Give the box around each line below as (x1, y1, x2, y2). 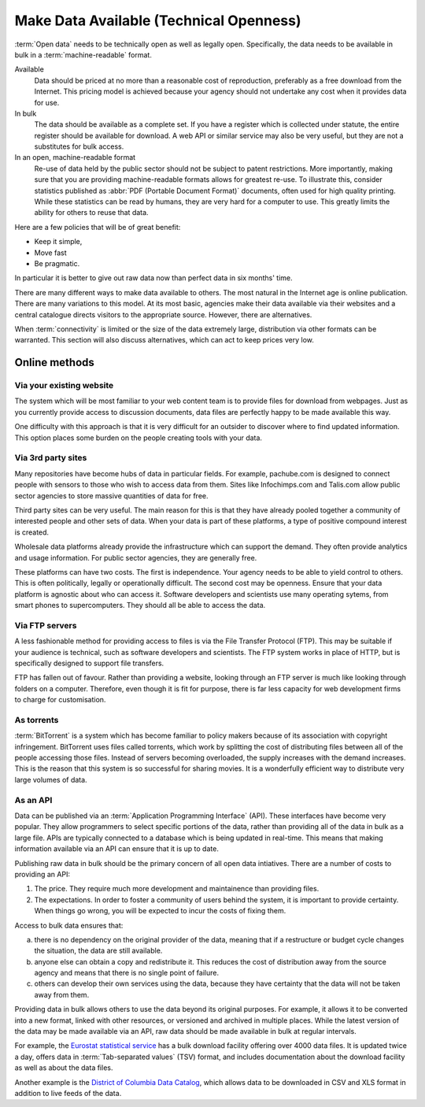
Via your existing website (14, 380, 114, 391)
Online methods (14, 356, 94, 369)
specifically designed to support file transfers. (14, 658, 164, 668)
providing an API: (14, 869, 71, 879)
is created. (14, 528, 50, 537)
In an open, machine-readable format (14, 153, 136, 162)
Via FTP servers (14, 620, 77, 631)
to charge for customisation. (14, 695, 106, 705)
